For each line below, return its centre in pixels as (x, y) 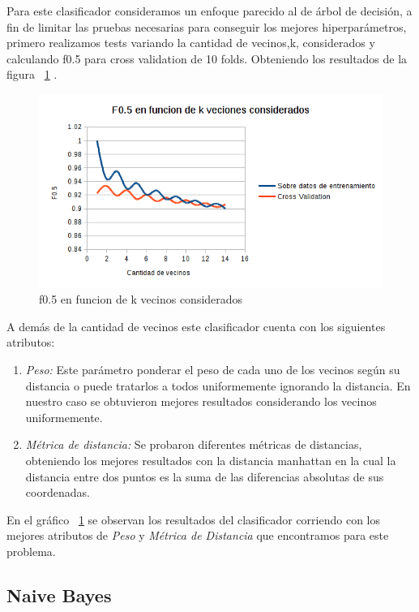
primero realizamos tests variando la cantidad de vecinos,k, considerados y (191, 43)
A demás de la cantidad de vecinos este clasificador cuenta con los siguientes (196, 326)
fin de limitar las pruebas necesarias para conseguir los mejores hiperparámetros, (207, 26)
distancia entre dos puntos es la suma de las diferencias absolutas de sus (205, 476)
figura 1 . (32, 74)
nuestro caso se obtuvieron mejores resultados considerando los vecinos (201, 401)
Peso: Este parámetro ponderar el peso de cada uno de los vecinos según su (213, 370)
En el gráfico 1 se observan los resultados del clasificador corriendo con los (193, 519)
